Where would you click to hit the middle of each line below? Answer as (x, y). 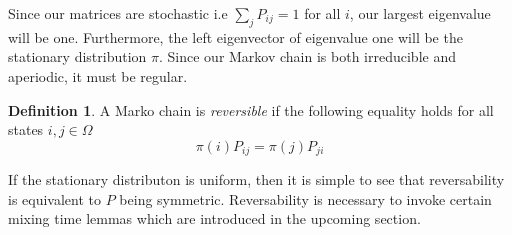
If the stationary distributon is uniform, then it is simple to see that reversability (256, 179)
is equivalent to (55, 198)
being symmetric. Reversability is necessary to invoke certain (305, 198)
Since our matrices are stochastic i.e (118, 13)
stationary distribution (77, 56)
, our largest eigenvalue (420, 13)
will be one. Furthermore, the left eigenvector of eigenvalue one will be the (235, 36)
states (26, 129)
